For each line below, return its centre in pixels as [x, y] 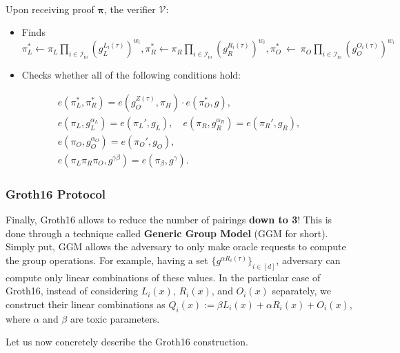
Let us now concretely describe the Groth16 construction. [127, 342]
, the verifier [130, 9]
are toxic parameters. [115, 318]
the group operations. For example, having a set [107, 260]
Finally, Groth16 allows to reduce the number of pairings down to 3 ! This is [169, 220]
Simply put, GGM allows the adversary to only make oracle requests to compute [176, 246]
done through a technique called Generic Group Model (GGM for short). [167, 233]
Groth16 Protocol [56, 193]
